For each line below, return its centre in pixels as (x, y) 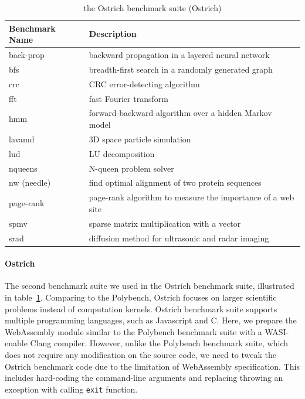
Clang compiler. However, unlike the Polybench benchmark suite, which (159, 343)
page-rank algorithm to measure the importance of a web (192, 197)
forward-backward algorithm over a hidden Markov (180, 113)
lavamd (22, 139)
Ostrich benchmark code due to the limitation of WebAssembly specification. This (152, 366)
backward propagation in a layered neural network (179, 55)
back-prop (27, 55)
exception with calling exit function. (71, 389)
